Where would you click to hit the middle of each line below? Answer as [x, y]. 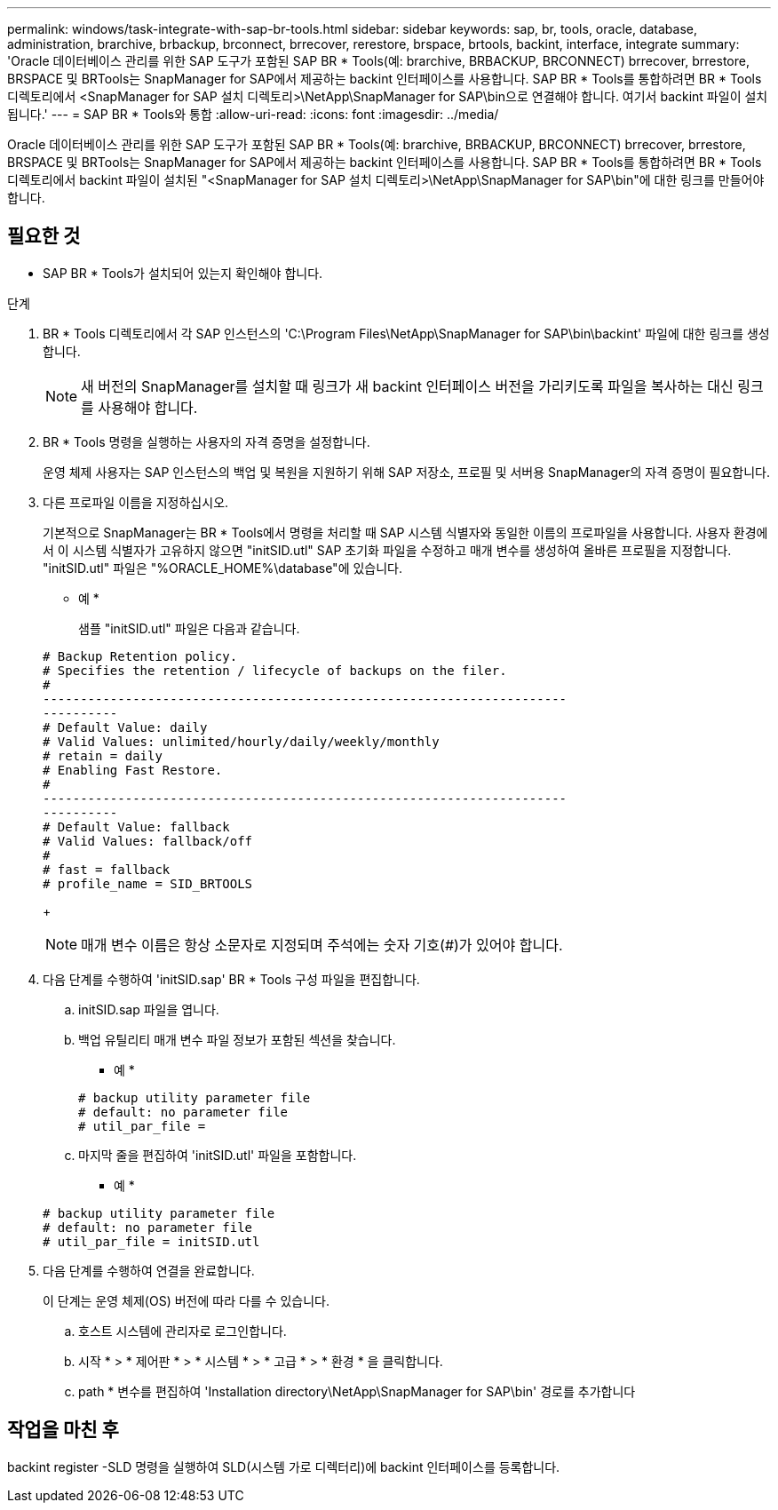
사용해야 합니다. [148, 407]
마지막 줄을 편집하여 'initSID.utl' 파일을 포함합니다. [218, 1155]
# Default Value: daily [125, 727]
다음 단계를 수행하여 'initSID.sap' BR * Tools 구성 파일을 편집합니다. [231, 979]
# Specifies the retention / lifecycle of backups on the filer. [275, 670]
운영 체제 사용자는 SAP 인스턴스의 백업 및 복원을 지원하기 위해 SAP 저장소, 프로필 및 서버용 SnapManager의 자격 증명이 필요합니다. [406, 472]
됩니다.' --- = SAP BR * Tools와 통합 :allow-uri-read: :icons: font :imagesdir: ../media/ [253, 114]
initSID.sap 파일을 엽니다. [149, 1009]
